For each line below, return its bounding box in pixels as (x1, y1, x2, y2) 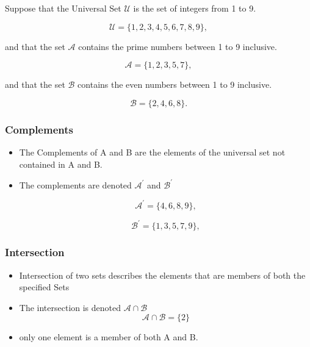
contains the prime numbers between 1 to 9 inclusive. (78, 40, 277, 52)
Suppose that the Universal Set (5, 2, 121, 14)
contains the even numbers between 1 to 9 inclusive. (77, 78, 272, 91)
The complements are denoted (19, 178, 132, 191)
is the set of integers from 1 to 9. (133, 2, 256, 14)
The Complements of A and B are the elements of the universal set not (19, 146, 286, 158)
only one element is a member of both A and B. (19, 331, 198, 343)
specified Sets (19, 281, 70, 293)
